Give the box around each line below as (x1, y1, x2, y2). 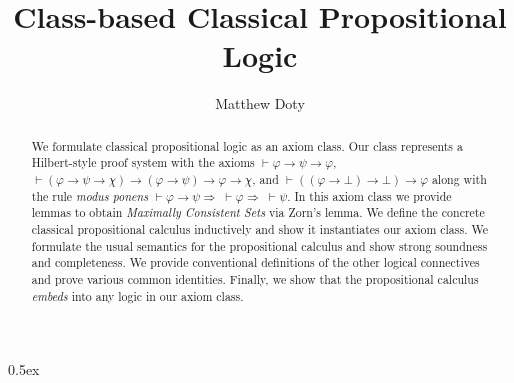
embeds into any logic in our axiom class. (31, 287, 244, 304)
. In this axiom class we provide (287, 187, 452, 204)
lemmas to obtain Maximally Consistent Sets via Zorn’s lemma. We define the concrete (31, 204, 485, 221)
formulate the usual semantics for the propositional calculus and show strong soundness (31, 237, 488, 254)
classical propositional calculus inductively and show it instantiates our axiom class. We (31, 220, 488, 237)
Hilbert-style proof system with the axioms (31, 154, 255, 171)
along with (431, 171, 487, 188)
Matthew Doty (215, 93, 305, 114)
